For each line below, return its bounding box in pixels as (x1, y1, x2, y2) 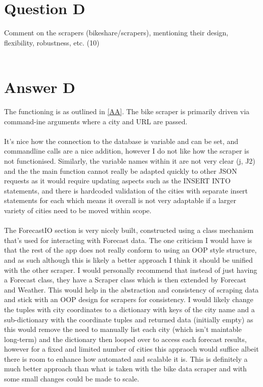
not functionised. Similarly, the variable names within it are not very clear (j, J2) (4, 156, 255, 166)
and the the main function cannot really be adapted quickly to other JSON (4, 165, 237, 176)
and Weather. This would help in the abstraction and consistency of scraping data (4, 284, 259, 295)
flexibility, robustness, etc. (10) (4, 37, 100, 47)
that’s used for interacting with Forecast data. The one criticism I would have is (4, 234, 252, 245)
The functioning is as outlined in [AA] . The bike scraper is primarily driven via (4, 106, 250, 117)
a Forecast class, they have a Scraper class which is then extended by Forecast (4, 274, 246, 285)
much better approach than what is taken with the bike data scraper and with (4, 363, 247, 374)
